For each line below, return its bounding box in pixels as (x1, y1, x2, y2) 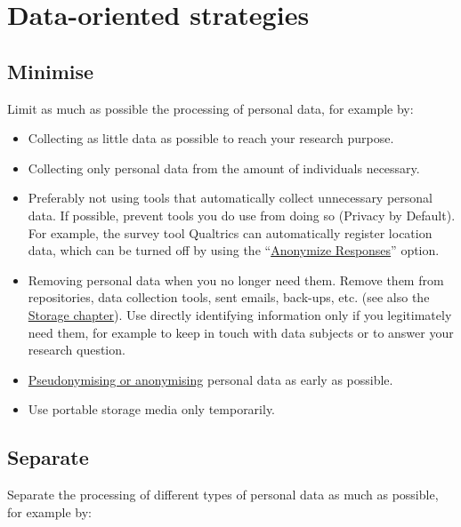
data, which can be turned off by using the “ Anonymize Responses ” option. (28, 241, 440, 260)
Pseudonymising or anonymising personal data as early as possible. (28, 370, 393, 388)
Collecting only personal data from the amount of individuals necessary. (28, 158, 420, 177)
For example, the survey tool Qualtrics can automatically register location (28, 223, 433, 242)
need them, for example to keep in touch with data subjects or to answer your (28, 323, 454, 341)
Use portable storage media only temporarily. (28, 400, 276, 419)
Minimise (7, 57, 94, 84)
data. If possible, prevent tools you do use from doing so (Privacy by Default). (28, 205, 456, 224)
